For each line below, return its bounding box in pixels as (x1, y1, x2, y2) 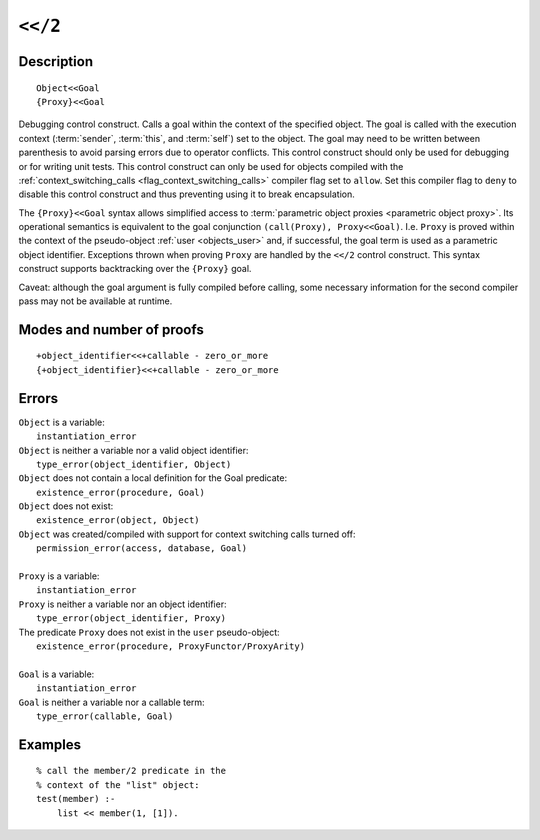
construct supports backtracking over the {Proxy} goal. (18, 263, 252, 275)
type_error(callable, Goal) (36, 710, 174, 722)
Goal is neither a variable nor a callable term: (18, 696, 205, 708)
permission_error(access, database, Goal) (36, 543, 248, 554)
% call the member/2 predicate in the (36, 765, 227, 777)
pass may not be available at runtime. (18, 295, 173, 307)
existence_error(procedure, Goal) (36, 486, 205, 498)
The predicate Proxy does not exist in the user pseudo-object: (18, 626, 280, 638)
